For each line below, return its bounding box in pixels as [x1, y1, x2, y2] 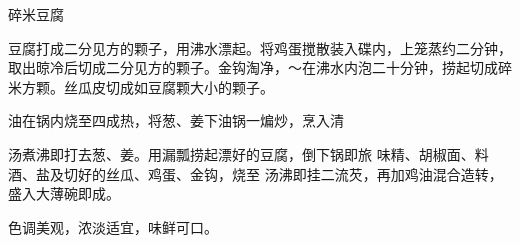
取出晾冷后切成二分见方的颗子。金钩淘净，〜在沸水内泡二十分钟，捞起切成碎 [8, 57, 512, 78]
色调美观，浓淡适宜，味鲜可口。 [8, 216, 218, 237]
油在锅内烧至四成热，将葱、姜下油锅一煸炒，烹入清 [8, 110, 344, 131]
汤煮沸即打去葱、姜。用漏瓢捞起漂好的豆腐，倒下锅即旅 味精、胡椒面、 [8, 143, 475, 164]
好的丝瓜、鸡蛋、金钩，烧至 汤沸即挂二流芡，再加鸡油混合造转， [77, 163, 503, 184]
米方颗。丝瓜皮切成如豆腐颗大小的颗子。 [8, 76, 274, 97]
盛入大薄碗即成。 [8, 183, 120, 204]
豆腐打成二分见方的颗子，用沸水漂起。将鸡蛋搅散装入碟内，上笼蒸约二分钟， [8, 37, 512, 58]
